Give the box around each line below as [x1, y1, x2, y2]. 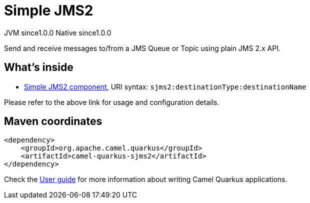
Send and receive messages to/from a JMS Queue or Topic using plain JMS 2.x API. [4, 43, 280, 52]
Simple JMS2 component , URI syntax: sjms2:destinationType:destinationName [24, 82, 306, 91]
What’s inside [4, 61, 73, 74]
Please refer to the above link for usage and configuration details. [4, 97, 219, 106]
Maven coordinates [4, 115, 102, 128]
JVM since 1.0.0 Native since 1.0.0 [4, 28, 111, 37]
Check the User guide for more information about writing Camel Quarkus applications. [4, 175, 287, 184]
